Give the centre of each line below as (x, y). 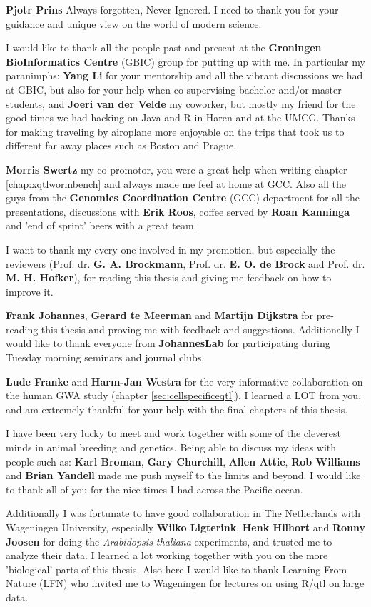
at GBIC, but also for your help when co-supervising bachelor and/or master (174, 89)
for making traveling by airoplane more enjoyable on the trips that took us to (175, 131)
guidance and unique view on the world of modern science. (134, 23)
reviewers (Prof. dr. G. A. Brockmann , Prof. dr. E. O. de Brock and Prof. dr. (185, 263)
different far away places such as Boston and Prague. (121, 145)
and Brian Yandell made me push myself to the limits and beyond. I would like (183, 475)
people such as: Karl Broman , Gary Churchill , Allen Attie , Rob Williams (183, 461)
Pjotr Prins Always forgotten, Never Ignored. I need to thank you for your (172, 9)
